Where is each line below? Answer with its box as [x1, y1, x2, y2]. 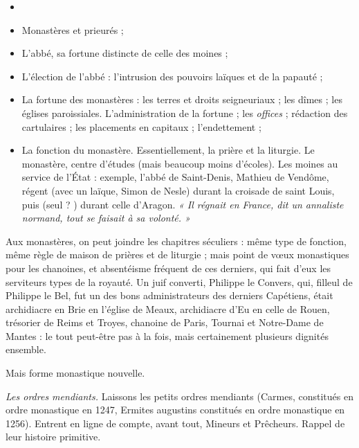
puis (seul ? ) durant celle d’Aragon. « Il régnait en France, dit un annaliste [21, 197, 344, 211]
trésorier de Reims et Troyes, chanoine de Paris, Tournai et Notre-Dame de [6, 315, 324, 330]
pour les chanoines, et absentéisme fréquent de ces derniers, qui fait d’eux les [6, 260, 331, 275]
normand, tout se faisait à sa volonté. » [21, 210, 190, 225]
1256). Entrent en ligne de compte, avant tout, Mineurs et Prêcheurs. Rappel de [6, 415, 345, 430]
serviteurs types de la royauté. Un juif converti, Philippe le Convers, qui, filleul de [6, 274, 353, 289]
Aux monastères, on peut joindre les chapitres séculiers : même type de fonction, [6, 233, 347, 248]
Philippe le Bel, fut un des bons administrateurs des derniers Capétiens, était [6, 288, 333, 303]
